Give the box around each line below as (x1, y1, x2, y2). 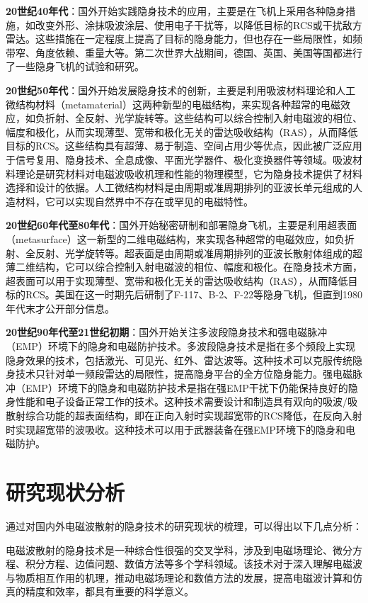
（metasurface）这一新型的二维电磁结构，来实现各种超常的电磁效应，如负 (6, 231, 345, 246)
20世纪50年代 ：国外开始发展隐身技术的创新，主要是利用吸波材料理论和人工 (6, 82, 356, 97)
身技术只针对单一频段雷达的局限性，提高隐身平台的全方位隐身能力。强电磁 (6, 366, 352, 381)
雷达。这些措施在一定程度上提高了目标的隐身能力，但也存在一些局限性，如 (6, 31, 352, 46)
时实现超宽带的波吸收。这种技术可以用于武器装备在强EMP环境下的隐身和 (6, 422, 345, 436)
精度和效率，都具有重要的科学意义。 (25, 584, 194, 599)
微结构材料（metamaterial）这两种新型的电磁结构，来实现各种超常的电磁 (6, 96, 340, 111)
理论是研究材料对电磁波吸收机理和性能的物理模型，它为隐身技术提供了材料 (15, 166, 362, 181)
